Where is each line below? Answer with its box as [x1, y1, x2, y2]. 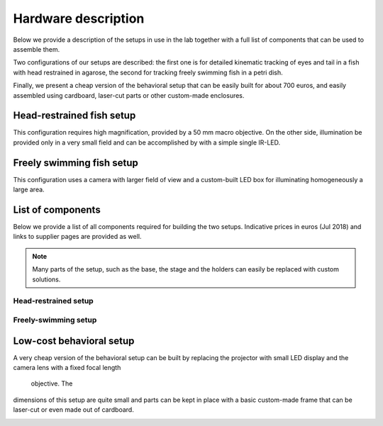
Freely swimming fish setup [13, 157, 138, 169]
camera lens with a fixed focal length [13, 363, 121, 371]
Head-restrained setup [13, 296, 94, 306]
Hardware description [13, 11, 145, 26]
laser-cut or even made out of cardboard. [13, 405, 134, 414]
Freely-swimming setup [13, 315, 97, 325]
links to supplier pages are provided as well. [13, 232, 142, 241]
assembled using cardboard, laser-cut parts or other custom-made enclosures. [13, 91, 245, 99]
